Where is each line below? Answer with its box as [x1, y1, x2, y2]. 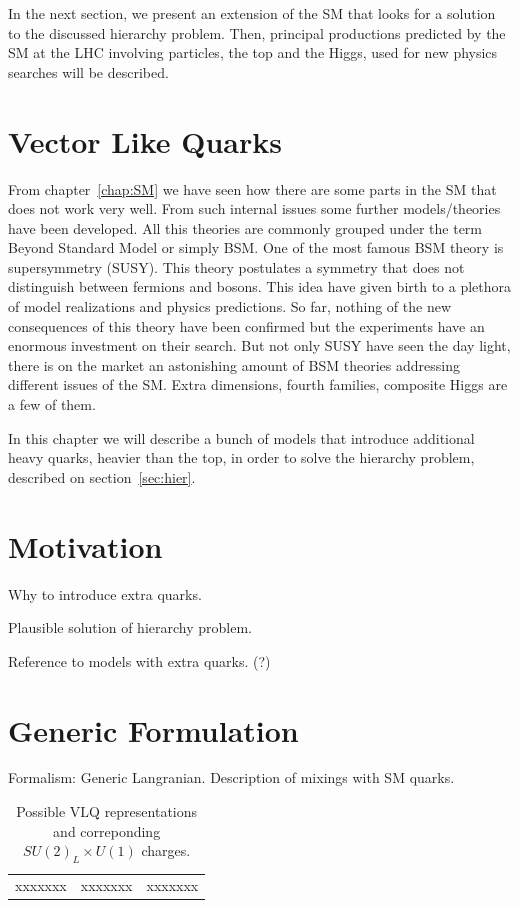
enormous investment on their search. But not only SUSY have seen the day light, [8, 335, 511, 356]
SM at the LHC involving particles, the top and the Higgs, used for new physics [8, 42, 498, 63]
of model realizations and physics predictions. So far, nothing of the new [8, 296, 452, 317]
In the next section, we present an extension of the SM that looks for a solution [8, 3, 496, 23]
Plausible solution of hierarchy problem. [8, 617, 252, 638]
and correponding [53, 820, 161, 841]
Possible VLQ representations [16, 801, 198, 822]
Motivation [8, 525, 163, 566]
